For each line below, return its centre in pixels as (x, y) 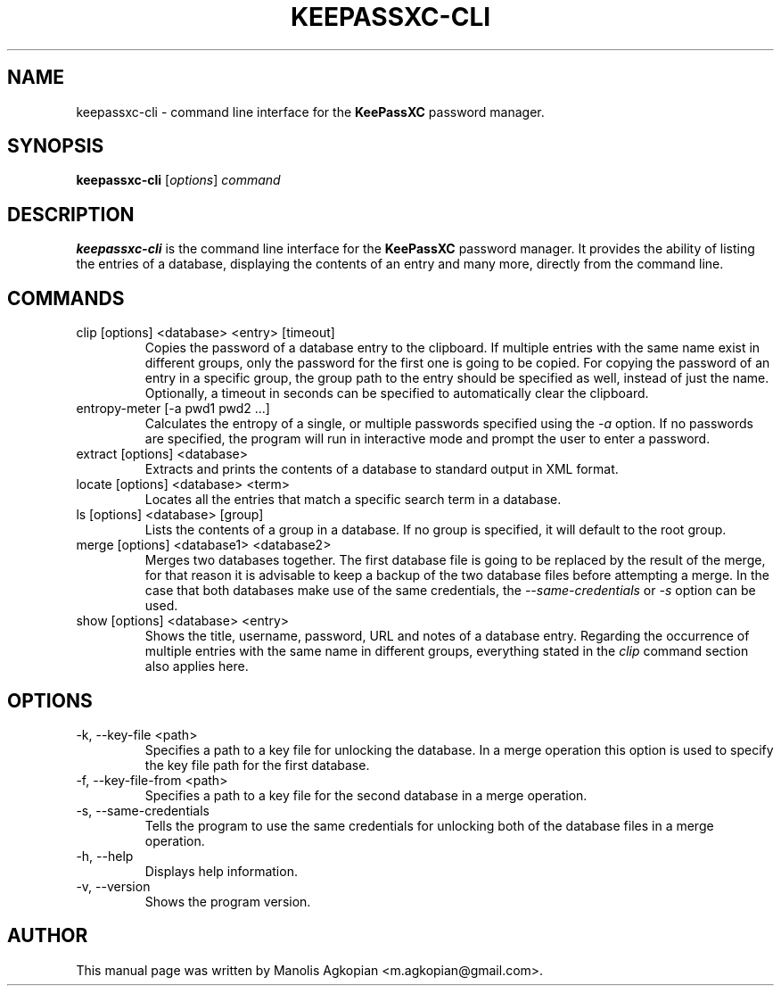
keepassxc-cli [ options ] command (178, 180)
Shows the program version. (228, 901)
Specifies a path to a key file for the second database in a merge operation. (366, 795)
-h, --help (105, 856)
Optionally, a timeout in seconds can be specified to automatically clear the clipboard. (397, 393)
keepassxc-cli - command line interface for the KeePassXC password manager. (310, 112)
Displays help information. (221, 871)
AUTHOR (48, 936)
